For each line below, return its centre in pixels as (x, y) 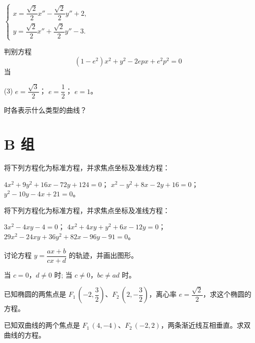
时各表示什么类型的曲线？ (45, 110)
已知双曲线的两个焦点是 (42, 325)
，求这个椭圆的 (227, 294)
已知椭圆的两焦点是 (35, 294)
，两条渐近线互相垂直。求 (202, 325)
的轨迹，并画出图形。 (103, 255)
